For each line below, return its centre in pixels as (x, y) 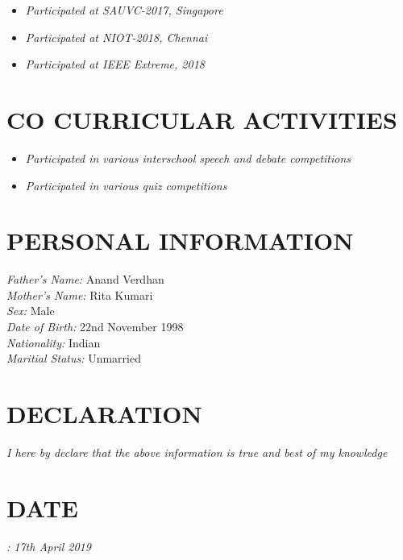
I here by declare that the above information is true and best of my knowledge (197, 452)
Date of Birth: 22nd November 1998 (95, 326)
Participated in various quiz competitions (126, 185)
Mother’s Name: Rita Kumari (80, 295)
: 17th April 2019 (49, 546)
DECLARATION (104, 413)
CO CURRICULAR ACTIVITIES (202, 119)
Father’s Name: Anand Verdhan (85, 279)
